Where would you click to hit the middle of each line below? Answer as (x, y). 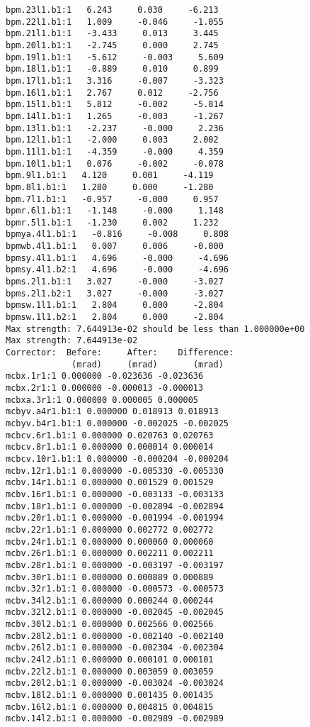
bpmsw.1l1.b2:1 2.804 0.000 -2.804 (115, 317)
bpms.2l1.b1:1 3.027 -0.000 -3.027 (115, 282)
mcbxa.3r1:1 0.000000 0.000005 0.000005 (102, 400)
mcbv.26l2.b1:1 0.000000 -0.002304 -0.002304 (115, 648)
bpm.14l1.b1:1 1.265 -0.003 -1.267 (115, 116)
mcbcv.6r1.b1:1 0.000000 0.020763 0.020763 (110, 435)
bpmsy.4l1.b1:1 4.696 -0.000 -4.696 (117, 258)
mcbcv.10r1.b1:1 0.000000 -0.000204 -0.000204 (117, 459)
